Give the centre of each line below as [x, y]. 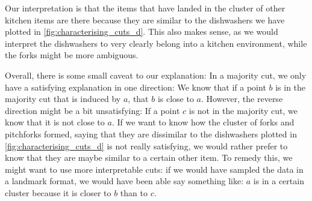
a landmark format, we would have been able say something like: [124, 181]
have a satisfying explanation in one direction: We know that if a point [136, 87]
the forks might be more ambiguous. [72, 55]
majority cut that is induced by [63, 99]
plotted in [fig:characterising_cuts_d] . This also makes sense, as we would [142, 31]
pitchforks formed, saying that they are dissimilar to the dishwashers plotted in [151, 133]
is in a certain [279, 181]
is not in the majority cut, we [243, 110]
